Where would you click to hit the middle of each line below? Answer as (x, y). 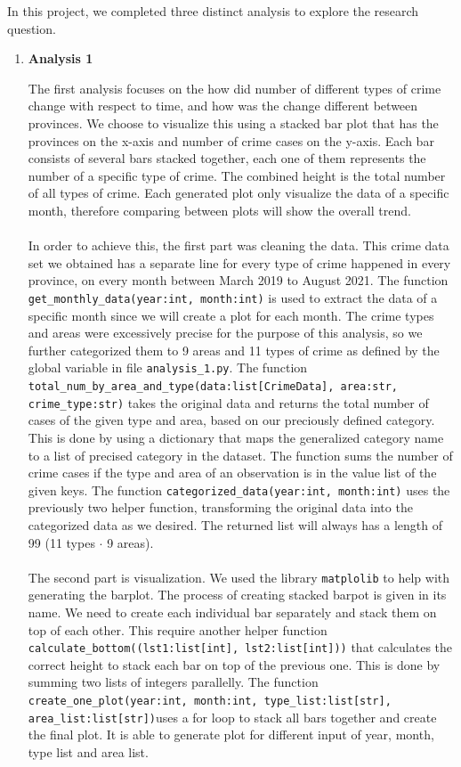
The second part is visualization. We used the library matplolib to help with (239, 577)
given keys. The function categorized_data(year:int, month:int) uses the (239, 490)
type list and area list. (88, 751)
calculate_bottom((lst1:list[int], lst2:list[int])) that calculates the (240, 647)
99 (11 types (61, 542)
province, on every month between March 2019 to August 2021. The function (238, 280)
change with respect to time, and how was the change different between (223, 106)
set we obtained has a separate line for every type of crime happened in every (239, 262)
